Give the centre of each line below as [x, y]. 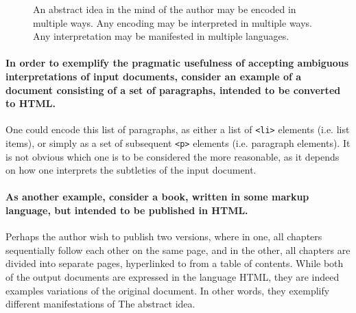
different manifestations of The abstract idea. [100, 304]
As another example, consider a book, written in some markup [157, 197]
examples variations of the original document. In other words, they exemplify [168, 290]
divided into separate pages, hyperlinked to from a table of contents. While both [175, 263]
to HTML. [31, 103]
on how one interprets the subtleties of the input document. [131, 170]
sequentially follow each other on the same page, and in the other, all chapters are [178, 250]
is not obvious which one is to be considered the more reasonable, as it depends [173, 156]
